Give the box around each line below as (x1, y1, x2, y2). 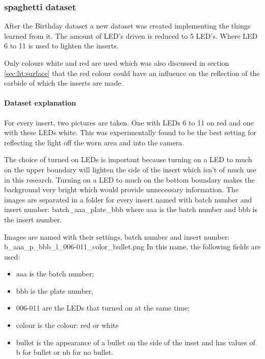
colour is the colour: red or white (16, 320, 119, 330)
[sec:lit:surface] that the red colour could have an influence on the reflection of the (4, 67, 260, 78)
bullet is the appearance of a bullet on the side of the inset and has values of (16, 337, 255, 347)
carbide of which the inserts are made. (4, 78, 123, 88)
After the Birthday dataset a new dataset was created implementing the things (4, 20, 251, 31)
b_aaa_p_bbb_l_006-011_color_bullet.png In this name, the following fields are (4, 241, 261, 252)
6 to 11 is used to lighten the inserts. (4, 40, 119, 51)
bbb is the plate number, (16, 285, 94, 296)
